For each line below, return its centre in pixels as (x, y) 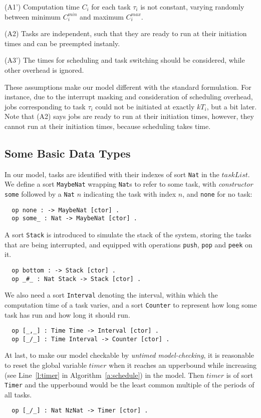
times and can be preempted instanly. (62, 43)
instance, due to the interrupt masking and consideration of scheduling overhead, (129, 97)
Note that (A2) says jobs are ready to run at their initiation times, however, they (129, 116)
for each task (111, 7)
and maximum (102, 16)
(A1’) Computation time (42, 7)
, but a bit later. (232, 106)
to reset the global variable (46, 365)
